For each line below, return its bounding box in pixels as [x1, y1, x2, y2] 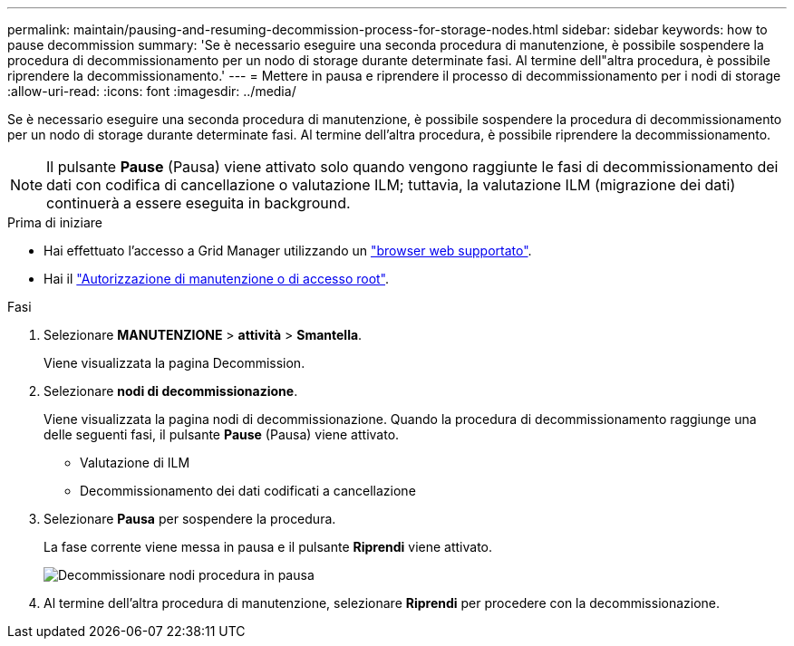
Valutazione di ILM [80, 455, 190, 470]
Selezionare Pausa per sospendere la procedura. [44, 511, 336, 526]
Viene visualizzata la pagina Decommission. [44, 355, 305, 371]
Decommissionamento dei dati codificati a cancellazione [80, 483, 416, 498]
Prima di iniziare [7, 215, 102, 230]
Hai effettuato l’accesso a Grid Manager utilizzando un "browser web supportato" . [44, 243, 532, 258]
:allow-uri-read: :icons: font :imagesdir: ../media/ [7, 83, 296, 99]
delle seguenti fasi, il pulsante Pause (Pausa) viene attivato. [44, 427, 400, 442]
